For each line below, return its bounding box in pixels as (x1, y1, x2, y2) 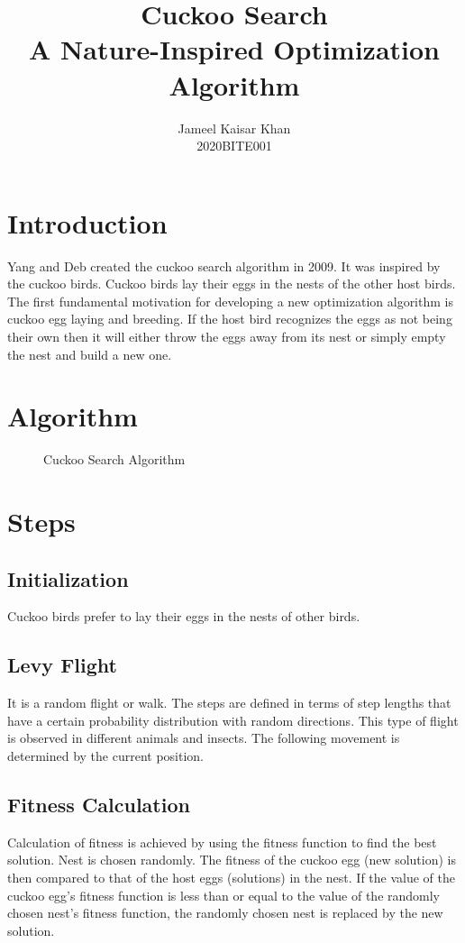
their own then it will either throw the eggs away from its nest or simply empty (7, 327, 446, 345)
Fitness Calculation (7, 791, 190, 819)
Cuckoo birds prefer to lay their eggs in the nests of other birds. (7, 607, 360, 626)
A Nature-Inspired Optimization (28, 31, 441, 68)
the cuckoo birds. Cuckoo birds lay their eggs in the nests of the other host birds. (7, 274, 456, 293)
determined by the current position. (7, 746, 204, 765)
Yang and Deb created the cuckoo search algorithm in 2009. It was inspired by (7, 256, 441, 275)
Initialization (7, 564, 129, 592)
